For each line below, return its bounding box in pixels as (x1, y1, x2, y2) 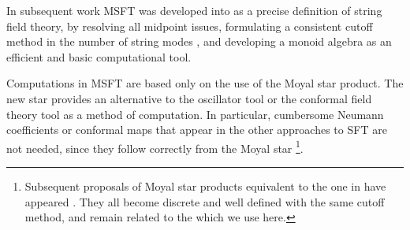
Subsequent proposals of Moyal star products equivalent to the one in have (24, 178, 386, 194)
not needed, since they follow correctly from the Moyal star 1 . (6, 137, 304, 156)
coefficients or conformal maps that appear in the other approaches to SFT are (6, 121, 387, 138)
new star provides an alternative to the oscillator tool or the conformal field (6, 90, 372, 106)
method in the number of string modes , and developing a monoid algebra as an (6, 33, 392, 50)
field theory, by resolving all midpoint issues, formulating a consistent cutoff (6, 17, 373, 34)
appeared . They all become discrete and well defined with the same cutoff (24, 193, 385, 210)
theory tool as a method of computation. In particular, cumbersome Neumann (6, 106, 384, 122)
